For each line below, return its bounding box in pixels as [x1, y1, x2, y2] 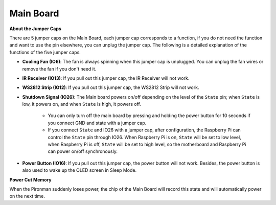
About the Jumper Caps [9, 26, 61, 32]
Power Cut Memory [9, 176, 52, 183]
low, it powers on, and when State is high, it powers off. [22, 101, 142, 107]
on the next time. [9, 193, 45, 199]
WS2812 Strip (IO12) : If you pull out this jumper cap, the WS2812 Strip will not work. [22, 84, 199, 90]
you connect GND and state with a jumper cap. [48, 120, 147, 126]
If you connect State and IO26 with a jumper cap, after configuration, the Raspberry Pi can [48, 127, 241, 133]
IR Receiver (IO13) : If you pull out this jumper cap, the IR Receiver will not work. [22, 75, 190, 81]
